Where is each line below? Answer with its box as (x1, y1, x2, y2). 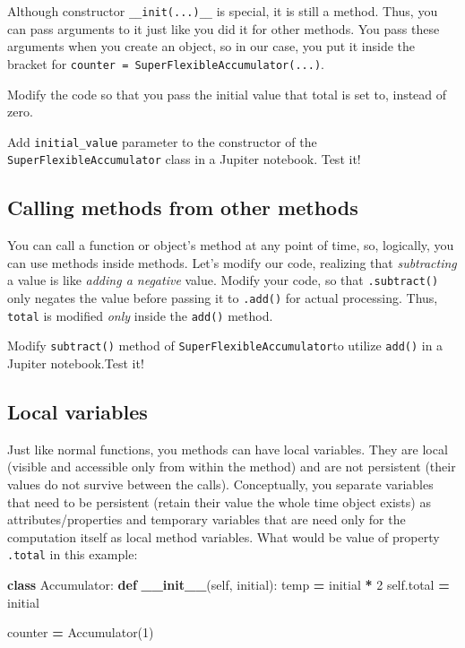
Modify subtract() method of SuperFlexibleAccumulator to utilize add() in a (7, 336, 443, 355)
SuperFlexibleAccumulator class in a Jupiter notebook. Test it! (7, 150, 361, 168)
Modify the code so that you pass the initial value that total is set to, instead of (7, 84, 447, 103)
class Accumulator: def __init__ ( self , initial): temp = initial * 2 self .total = (7, 575, 450, 594)
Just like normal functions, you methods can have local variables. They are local (7, 439, 448, 458)
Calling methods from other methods (7, 194, 358, 221)
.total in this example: (7, 545, 138, 564)
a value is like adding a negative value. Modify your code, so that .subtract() (7, 271, 439, 289)
